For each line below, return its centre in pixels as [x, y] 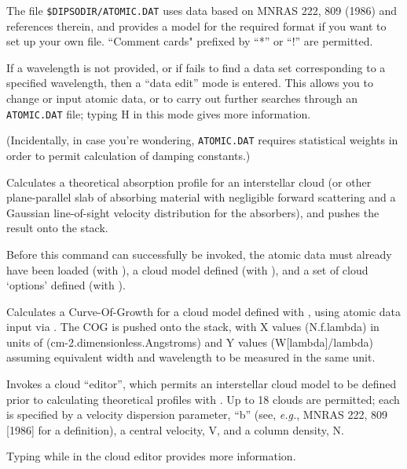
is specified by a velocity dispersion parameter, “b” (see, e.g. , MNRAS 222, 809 [197, 414]
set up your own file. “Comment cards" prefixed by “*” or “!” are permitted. [190, 41]
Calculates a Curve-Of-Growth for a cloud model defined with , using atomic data [204, 311]
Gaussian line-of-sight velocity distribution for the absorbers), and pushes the [193, 212]
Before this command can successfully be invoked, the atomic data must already [199, 254]
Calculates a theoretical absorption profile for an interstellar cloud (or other [189, 182]
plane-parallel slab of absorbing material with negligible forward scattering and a [201, 197]
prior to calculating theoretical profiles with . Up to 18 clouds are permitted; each [203, 399]
